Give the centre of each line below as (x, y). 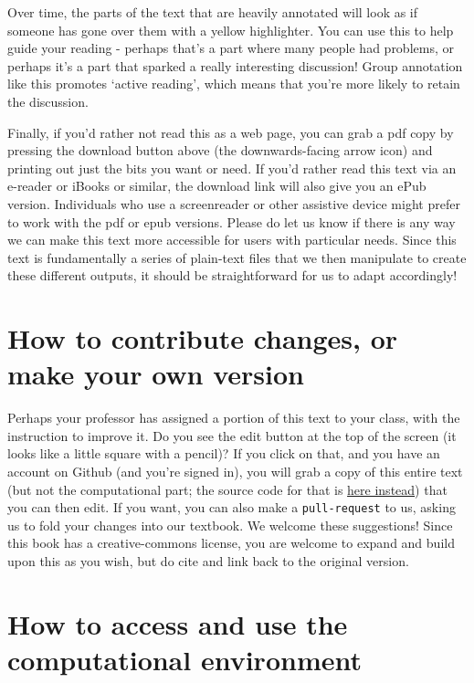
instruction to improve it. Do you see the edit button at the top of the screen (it (232, 435)
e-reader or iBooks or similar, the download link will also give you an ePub (217, 186)
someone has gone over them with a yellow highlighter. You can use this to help (231, 30)
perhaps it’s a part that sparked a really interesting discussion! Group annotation (235, 65)
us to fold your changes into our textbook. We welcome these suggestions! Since (230, 525)
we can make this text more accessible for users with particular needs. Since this (232, 240)
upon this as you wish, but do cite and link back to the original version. (208, 561)
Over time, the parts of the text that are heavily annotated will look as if (213, 12)
